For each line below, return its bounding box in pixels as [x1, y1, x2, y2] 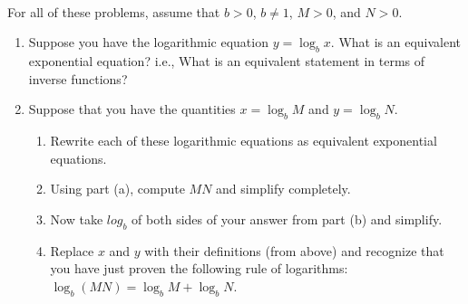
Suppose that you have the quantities [28, 100, 236, 119]
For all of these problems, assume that [7, 2, 220, 21]
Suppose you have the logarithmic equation [28, 33, 268, 52]
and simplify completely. [216, 179, 351, 198]
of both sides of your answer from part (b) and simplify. [132, 209, 443, 228]
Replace [50, 241, 94, 260]
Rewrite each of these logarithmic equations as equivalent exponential [50, 130, 437, 149]
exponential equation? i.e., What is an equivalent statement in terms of [28, 51, 425, 70]
